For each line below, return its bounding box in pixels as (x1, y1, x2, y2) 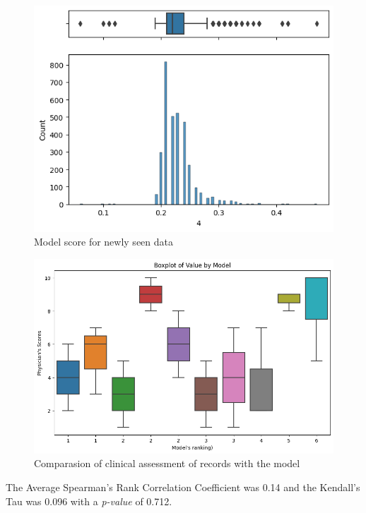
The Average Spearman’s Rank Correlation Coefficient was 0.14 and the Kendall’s (6, 479, 360, 494)
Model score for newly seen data (34, 234, 173, 249)
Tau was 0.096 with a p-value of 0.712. (6, 493, 172, 508)
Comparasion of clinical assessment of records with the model (34, 456, 300, 471)
